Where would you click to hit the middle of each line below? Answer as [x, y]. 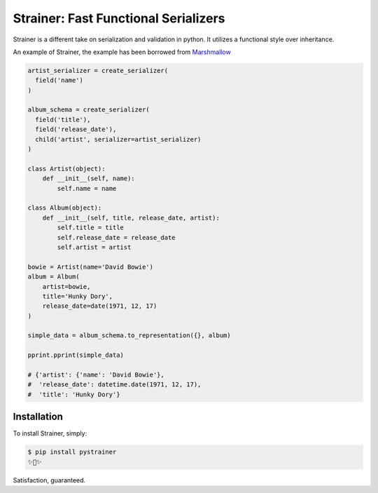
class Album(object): [65, 208]
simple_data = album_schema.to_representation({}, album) [129, 336]
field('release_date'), [76, 129]
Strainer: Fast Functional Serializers [119, 18]
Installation [38, 417]
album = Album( [54, 277]
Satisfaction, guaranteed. [49, 480]
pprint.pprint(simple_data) [76, 355]
